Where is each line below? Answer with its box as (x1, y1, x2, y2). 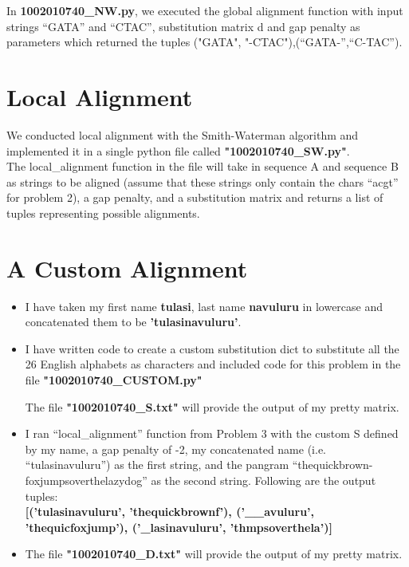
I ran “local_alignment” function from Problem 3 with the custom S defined (25, 425, 399, 442)
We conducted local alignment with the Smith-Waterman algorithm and (6, 126, 359, 143)
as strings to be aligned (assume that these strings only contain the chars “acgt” (6, 173, 399, 190)
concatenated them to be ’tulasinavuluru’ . (25, 313, 242, 330)
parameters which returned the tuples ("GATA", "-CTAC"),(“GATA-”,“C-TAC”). (6, 33, 403, 50)
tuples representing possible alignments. (6, 204, 200, 221)
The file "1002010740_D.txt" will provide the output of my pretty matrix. (25, 545, 403, 562)
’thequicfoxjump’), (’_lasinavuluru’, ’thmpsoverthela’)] (25, 518, 332, 535)
